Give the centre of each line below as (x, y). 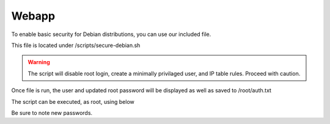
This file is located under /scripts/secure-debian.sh (76, 45)
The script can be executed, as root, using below (73, 101)
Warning (39, 62)
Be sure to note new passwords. (52, 112)
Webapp (33, 16)
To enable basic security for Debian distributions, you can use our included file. (111, 34)
